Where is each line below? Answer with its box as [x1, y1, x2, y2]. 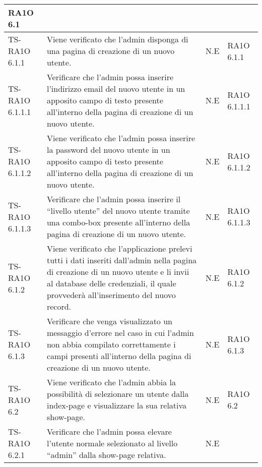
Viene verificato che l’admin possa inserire [46, 132, 195, 144]
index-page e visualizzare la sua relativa [46, 399, 187, 411]
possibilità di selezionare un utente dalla [46, 388, 189, 399]
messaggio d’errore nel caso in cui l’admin [46, 327, 194, 338]
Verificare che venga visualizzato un [46, 315, 172, 327]
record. [46, 301, 72, 312]
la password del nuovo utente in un [46, 144, 170, 155]
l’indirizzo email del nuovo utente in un [46, 83, 185, 94]
